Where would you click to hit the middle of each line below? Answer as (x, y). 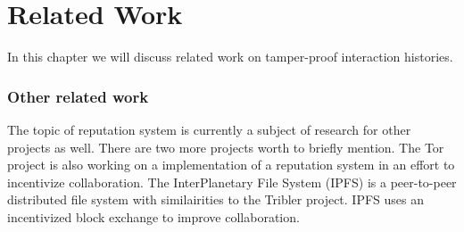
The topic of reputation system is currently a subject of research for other (209, 129)
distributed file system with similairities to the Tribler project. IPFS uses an (216, 199)
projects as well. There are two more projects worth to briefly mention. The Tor (226, 147)
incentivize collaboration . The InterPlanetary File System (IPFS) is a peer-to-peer (232, 182)
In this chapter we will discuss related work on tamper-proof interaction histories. (230, 57)
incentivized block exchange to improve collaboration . (153, 216)
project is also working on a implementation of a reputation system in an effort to (231, 165)
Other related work (78, 96)
